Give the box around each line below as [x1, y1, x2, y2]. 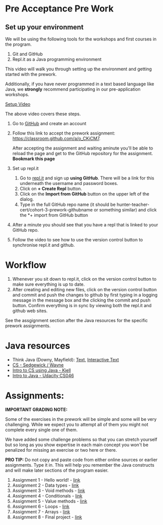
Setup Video [5, 101, 31, 107]
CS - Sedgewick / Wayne [12, 362, 64, 368]
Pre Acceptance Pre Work [5, 3, 114, 14]
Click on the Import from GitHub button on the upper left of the [19, 191, 150, 197]
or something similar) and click [93, 207, 157, 212]
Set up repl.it [12, 166, 39, 171]
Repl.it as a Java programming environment [12, 56, 102, 62]
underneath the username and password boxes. [19, 180, 118, 186]
